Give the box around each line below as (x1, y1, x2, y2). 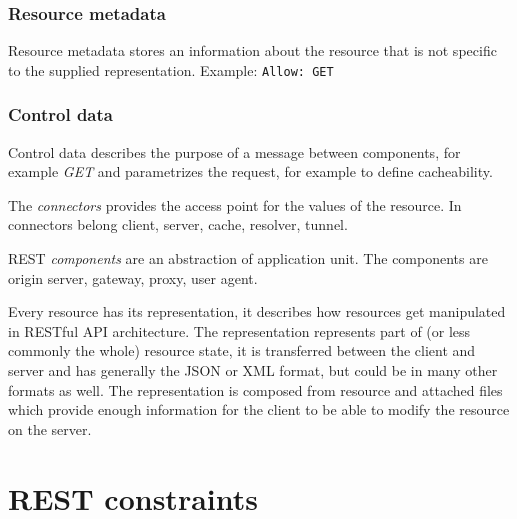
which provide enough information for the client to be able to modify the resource (8, 399, 510, 420)
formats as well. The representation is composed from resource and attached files (8, 379, 503, 400)
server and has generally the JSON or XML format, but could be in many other (8, 360, 498, 381)
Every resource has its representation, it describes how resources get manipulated (8, 301, 506, 322)
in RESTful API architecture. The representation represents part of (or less (8, 320, 471, 341)
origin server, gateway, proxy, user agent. (8, 267, 258, 288)
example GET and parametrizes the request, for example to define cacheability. (8, 161, 493, 182)
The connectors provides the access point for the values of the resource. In (8, 194, 462, 215)
